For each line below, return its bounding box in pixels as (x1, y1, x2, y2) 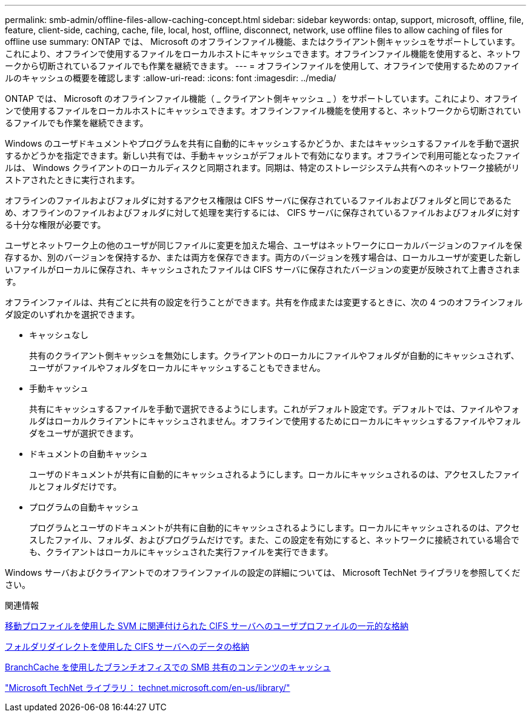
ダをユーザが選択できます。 (29, 428, 139, 438)
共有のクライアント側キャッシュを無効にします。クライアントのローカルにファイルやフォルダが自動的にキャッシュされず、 (29, 350, 519, 361)
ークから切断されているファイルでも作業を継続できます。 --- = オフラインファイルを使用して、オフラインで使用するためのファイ (5, 61, 520, 71)
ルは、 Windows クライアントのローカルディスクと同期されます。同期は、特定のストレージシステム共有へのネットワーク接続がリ (5, 162, 520, 173)
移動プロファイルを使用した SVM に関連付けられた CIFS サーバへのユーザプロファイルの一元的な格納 (5, 621, 409, 631)
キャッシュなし (29, 330, 88, 340)
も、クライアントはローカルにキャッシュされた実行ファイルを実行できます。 (29, 547, 333, 557)
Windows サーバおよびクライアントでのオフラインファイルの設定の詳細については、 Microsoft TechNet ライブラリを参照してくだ (5, 567, 521, 578)
